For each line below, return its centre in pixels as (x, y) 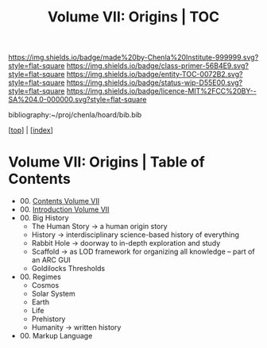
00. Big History (44, 218)
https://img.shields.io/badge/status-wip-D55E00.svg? (155, 82)
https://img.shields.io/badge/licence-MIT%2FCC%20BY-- (161, 91)
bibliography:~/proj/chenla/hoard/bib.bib (75, 115)
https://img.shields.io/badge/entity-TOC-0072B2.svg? (155, 75)
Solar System (53, 294)
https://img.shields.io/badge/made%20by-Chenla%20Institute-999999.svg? (133, 57)
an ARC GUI (51, 260)
